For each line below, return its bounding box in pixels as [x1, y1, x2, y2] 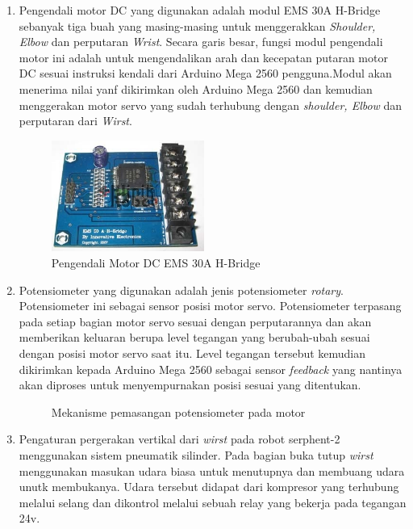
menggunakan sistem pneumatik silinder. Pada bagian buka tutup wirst [19, 446, 373, 463]
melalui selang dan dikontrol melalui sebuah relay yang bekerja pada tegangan [19, 493, 407, 510]
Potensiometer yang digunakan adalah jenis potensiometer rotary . [19, 281, 344, 298]
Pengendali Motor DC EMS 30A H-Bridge [51, 254, 261, 271]
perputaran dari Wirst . [19, 112, 132, 129]
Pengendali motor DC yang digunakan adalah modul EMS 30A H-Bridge [19, 2, 381, 18]
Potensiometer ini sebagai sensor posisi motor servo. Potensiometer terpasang [19, 297, 402, 314]
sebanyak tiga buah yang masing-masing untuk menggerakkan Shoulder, [19, 17, 376, 34]
